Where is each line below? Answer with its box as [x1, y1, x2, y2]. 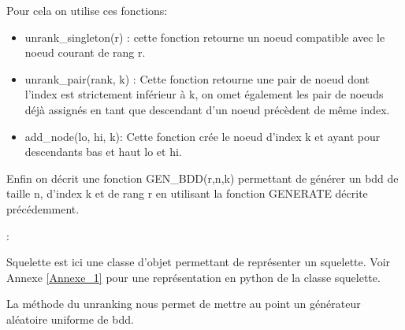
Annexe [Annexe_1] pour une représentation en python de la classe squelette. [6, 269, 381, 285]
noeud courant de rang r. [24, 44, 146, 61]
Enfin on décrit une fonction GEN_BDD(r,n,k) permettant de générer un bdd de [6, 169, 399, 186]
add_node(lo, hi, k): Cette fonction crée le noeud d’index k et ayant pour [24, 128, 381, 144]
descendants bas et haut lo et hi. [24, 143, 182, 160]
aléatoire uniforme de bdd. [6, 310, 134, 327]
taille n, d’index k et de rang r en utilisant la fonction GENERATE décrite [6, 185, 368, 202]
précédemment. [6, 200, 80, 217]
